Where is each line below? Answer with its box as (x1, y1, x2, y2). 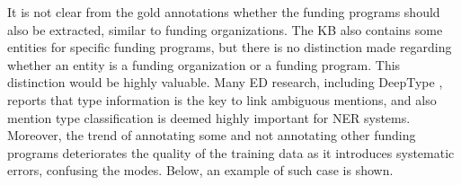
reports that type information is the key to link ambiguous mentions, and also (7, 90, 437, 109)
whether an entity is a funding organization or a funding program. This (7, 55, 401, 74)
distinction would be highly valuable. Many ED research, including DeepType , (7, 73, 443, 92)
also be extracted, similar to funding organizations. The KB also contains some (7, 20, 443, 39)
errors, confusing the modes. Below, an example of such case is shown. (7, 161, 394, 180)
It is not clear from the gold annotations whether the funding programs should (7, 3, 440, 21)
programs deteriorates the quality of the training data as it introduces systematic (7, 143, 455, 162)
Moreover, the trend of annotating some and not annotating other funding (7, 126, 416, 145)
